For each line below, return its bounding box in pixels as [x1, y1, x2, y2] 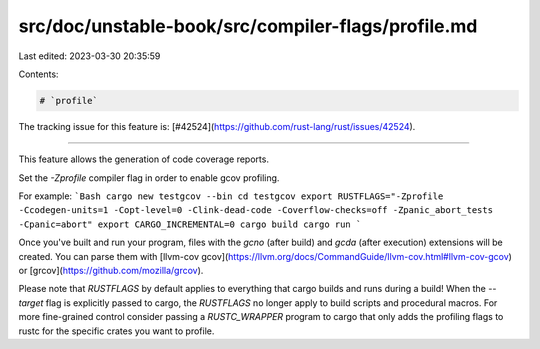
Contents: [18, 68, 59, 80]
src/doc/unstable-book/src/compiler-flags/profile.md [18, 15, 478, 37]
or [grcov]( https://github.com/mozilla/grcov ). [18, 265, 204, 277]
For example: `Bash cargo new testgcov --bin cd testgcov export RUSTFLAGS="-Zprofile [18, 190, 444, 202]
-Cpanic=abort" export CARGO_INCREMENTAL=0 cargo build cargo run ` [18, 218, 362, 230]
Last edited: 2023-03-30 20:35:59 [18, 50, 161, 62]
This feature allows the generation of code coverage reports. [18, 153, 270, 165]
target [18, 296, 44, 309]
